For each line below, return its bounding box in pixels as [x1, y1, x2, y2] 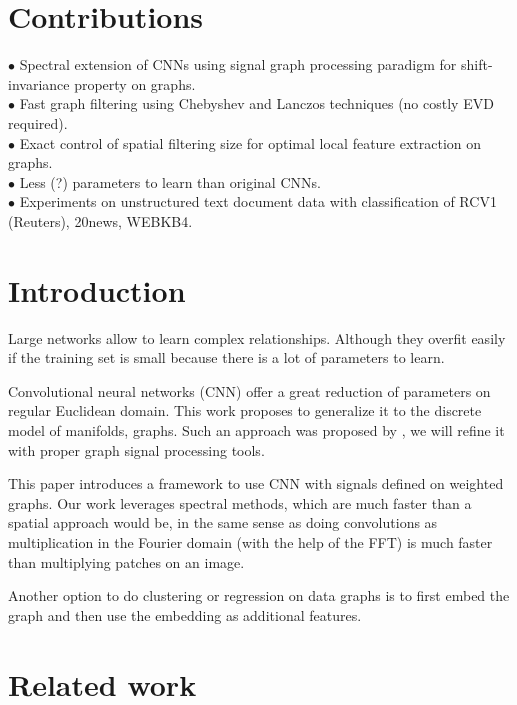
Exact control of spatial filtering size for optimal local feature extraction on [19, 132, 482, 153]
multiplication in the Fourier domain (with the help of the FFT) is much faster [8, 531, 493, 552]
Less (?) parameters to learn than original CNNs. [19, 171, 321, 192]
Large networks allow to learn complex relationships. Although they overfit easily [8, 327, 506, 348]
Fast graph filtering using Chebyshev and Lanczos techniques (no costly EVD [19, 93, 494, 114]
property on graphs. [74, 73, 196, 94]
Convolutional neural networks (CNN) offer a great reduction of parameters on [8, 380, 491, 401]
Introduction [8, 269, 186, 310]
